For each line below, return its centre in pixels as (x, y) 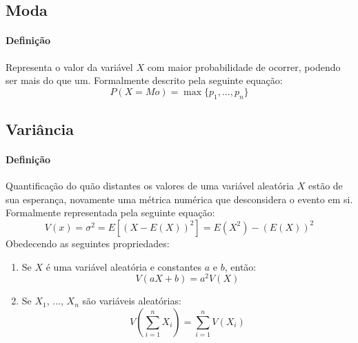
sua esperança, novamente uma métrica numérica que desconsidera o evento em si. (179, 199)
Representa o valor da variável (69, 66)
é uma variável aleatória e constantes (124, 266)
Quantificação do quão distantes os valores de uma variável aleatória (150, 186)
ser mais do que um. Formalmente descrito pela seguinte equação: (144, 80)
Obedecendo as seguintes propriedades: (88, 243)
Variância (40, 128)
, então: (240, 266)
